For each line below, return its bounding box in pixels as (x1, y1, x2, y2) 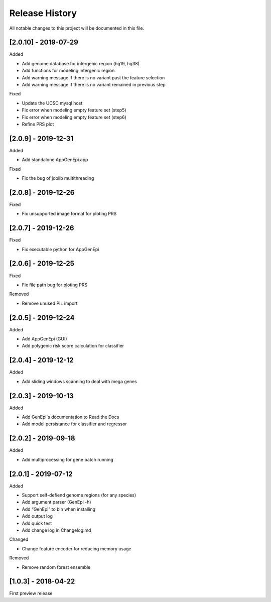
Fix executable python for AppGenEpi (22, 246, 99, 252)
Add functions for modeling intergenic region (22, 68, 115, 74)
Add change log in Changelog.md (22, 527, 91, 533)
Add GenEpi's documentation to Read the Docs (22, 414, 119, 420)
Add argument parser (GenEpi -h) (22, 499, 91, 505)
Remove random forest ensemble (22, 564, 91, 570)
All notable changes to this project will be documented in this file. (9, 25, 145, 31)
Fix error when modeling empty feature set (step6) (22, 114, 126, 120)
